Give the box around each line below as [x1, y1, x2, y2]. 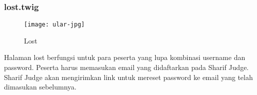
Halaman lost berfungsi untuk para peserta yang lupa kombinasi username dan [4, 52, 246, 62]
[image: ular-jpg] [24, 21, 85, 28]
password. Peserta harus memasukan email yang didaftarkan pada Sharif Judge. [4, 62, 249, 72]
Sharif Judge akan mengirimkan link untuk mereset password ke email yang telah [4, 71, 253, 82]
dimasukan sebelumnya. [4, 81, 77, 92]
